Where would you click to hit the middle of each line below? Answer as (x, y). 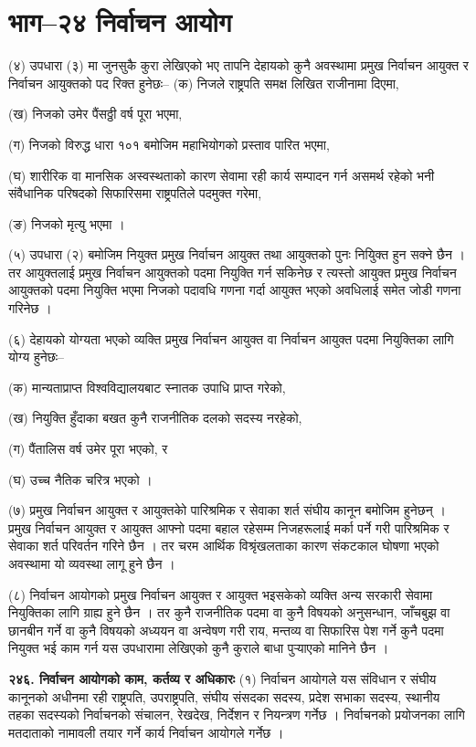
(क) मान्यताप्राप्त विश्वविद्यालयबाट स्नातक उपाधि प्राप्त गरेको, (147, 387)
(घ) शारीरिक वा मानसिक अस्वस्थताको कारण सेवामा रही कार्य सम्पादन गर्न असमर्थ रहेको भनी (222, 175)
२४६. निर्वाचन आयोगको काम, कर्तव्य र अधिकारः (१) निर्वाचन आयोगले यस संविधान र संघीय (222, 678)
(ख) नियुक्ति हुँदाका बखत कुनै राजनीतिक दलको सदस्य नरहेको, (155, 418)
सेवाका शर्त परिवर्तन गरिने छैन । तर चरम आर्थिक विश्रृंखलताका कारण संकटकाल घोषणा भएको (224, 546)
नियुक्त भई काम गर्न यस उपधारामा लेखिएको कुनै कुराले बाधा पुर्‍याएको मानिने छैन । (199, 648)
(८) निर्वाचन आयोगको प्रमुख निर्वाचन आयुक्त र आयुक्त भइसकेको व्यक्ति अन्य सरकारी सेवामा (221, 594)
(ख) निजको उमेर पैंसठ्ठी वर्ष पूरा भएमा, (95, 114)
